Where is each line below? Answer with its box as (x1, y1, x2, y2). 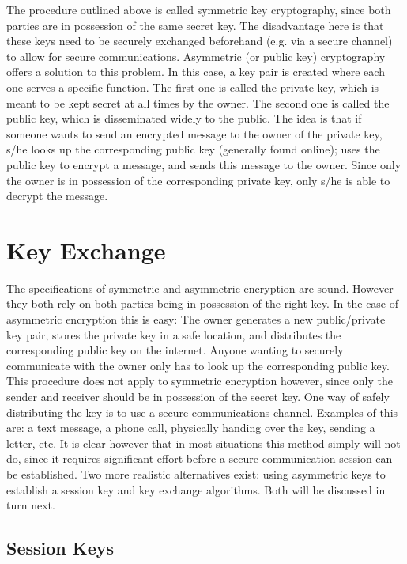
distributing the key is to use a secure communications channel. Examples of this (6, 403, 398, 420)
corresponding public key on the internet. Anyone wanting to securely (6, 342, 344, 358)
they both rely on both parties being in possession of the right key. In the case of (6, 295, 399, 312)
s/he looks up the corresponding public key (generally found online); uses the (6, 141, 380, 157)
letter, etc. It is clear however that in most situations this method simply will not (6, 434, 401, 451)
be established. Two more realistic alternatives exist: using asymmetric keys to (6, 465, 386, 482)
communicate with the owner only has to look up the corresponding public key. (6, 357, 390, 373)
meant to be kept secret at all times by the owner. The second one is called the (6, 94, 390, 111)
